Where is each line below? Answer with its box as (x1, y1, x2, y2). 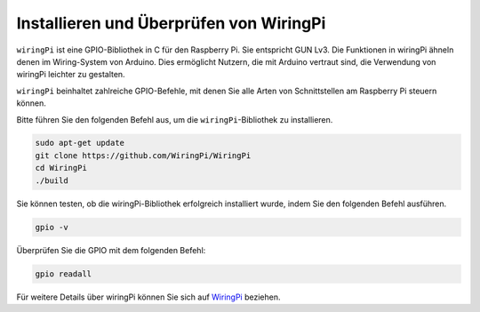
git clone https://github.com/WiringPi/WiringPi (35, 150, 252, 160)
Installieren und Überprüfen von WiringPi (16, 13, 326, 33)
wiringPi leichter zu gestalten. (16, 69, 125, 80)
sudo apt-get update (35, 138, 124, 148)
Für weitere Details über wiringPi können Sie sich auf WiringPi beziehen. (16, 292, 281, 302)
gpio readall (35, 268, 92, 279)
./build (35, 175, 68, 186)
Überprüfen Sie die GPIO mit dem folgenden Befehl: (16, 244, 206, 255)
